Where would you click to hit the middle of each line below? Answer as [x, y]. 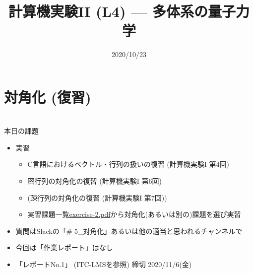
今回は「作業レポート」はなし [64, 247]
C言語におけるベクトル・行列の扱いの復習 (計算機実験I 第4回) [128, 164]
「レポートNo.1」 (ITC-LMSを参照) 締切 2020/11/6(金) [104, 264]
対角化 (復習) [48, 97]
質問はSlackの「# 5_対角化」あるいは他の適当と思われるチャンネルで [129, 231]
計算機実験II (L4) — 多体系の [108, 11]
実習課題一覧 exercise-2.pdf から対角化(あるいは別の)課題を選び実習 [134, 214]
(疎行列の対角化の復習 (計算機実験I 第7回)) [97, 197]
